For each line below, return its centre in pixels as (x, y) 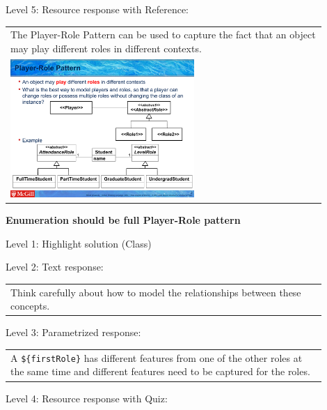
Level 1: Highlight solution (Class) (79, 243)
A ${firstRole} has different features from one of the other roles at (157, 357)
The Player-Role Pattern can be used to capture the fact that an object (163, 35)
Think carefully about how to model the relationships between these (156, 292)
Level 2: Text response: (55, 267)
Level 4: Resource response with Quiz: (87, 398)
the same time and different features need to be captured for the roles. (160, 371)
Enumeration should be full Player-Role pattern (123, 220)
